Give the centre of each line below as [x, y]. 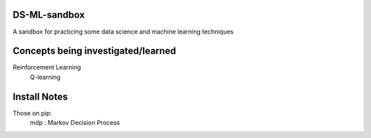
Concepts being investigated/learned [94, 51]
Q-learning [45, 77]
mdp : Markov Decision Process [75, 123]
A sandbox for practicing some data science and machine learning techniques [123, 32]
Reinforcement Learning [47, 67]
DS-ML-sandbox [49, 15]
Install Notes [40, 96]
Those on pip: [32, 113]
